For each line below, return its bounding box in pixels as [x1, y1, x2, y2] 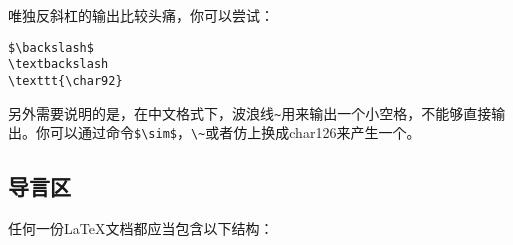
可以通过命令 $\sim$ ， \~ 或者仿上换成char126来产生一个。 [49, 122, 421, 143]
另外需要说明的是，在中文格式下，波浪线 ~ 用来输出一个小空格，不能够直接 [8, 102, 492, 123]
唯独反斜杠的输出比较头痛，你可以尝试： [8, 5, 274, 25]
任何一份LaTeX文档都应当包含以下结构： [8, 218, 274, 239]
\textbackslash [8, 57, 109, 72]
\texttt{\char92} [8, 73, 123, 88]
